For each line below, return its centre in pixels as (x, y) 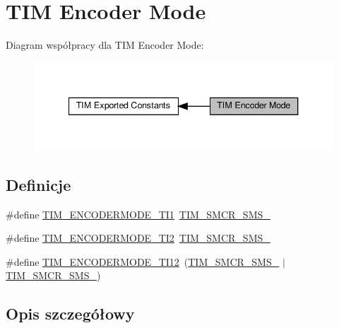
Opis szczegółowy (70, 314)
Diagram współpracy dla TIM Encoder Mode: (105, 45)
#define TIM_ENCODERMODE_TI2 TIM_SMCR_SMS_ (138, 238)
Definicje (38, 184)
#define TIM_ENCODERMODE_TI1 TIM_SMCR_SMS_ (138, 214)
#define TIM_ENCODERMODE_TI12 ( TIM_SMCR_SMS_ (143, 261)
